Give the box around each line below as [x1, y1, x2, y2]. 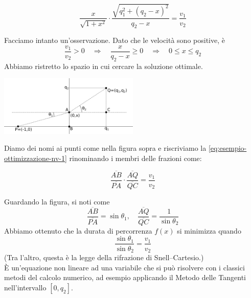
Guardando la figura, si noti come [4, 196, 110, 207]
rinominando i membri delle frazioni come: [69, 152, 202, 163]
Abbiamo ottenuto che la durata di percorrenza [4, 225, 152, 236]
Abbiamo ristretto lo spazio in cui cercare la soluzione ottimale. [4, 60, 203, 71]
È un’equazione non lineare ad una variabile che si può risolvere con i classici [4, 262, 245, 272]
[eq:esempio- [208, 143, 247, 153]
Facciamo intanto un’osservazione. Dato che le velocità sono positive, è [4, 35, 225, 45]
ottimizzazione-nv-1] [4, 152, 67, 163]
